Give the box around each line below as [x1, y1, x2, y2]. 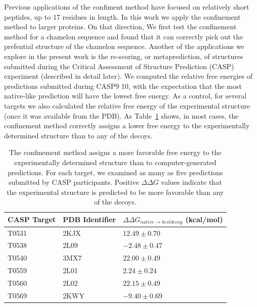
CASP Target [8, 214, 56, 225]
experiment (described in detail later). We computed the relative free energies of [4, 71, 253, 81]
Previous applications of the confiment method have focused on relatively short [4, 2, 249, 12]
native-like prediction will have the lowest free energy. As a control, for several [4, 90, 247, 101]
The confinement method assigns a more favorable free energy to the [9, 147, 222, 158]
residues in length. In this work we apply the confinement [62, 11, 241, 22]
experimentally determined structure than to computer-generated [14, 157, 217, 167]
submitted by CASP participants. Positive [8, 177, 139, 187]
